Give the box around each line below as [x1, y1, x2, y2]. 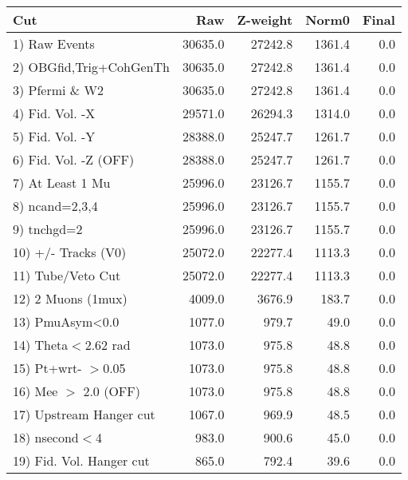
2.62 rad [84, 335, 131, 354]
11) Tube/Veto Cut [13, 266, 121, 284]
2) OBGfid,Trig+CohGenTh [13, 58, 170, 76]
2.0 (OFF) [83, 382, 140, 400]
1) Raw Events [13, 34, 95, 53]
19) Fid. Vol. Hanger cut [13, 451, 150, 470]
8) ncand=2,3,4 [13, 196, 98, 215]
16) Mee [13, 382, 58, 400]
